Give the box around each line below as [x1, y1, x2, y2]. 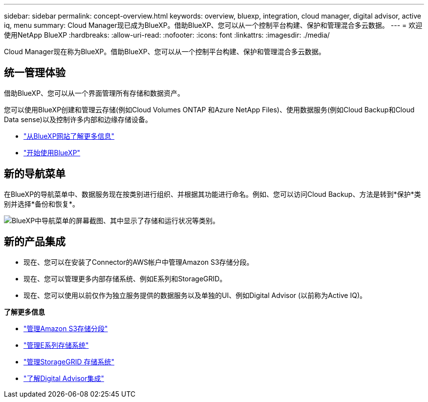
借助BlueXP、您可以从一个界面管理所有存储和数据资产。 [4, 88, 185, 97]
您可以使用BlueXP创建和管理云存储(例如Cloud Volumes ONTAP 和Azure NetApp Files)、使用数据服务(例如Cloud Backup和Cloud [4, 105, 415, 114]
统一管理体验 [4, 66, 65, 79]
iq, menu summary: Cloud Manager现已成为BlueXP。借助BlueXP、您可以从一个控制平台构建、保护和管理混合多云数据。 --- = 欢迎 [4, 21, 423, 29]
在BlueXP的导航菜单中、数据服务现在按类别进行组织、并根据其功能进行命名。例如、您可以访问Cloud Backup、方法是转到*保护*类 [4, 190, 421, 198]
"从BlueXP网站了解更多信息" [23, 131, 115, 140]
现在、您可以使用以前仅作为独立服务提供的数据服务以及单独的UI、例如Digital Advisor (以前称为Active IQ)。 [23, 291, 367, 299]
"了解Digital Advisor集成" [23, 374, 104, 382]
